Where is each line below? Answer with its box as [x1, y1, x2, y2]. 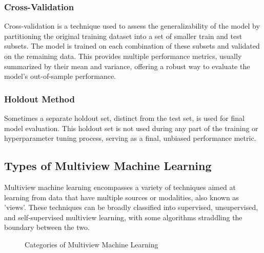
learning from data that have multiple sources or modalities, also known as [4, 192, 239, 202]
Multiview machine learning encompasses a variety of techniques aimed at [4, 181, 236, 192]
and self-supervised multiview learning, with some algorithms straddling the [4, 212, 242, 222]
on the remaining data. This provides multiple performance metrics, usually [4, 51, 242, 61]
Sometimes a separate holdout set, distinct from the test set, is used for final [4, 113, 245, 123]
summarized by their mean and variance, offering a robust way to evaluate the [4, 60, 250, 71]
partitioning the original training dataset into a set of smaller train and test [4, 30, 242, 41]
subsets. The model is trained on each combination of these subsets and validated [4, 40, 260, 51]
